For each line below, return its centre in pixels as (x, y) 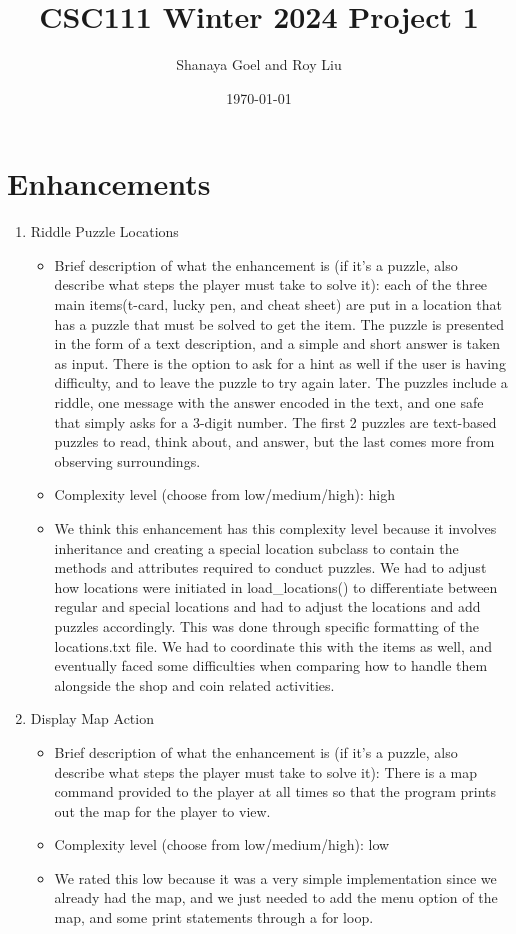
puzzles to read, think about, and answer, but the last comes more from (274, 441)
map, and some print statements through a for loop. (214, 917)
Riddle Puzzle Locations (104, 231)
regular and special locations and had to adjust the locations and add (267, 606)
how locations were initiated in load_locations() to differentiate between (276, 586)
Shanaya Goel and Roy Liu (259, 64)
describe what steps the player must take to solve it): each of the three (271, 284)
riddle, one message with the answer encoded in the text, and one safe (269, 402)
